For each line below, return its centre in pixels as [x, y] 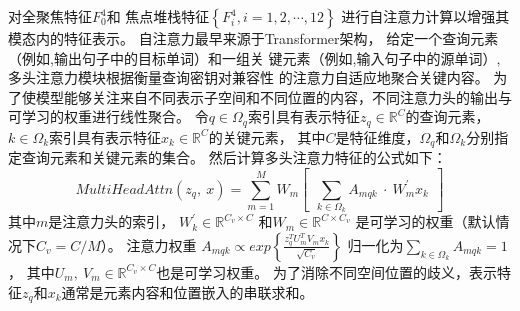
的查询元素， [447, 116]
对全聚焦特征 [50, 16]
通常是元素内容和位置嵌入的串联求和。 [187, 291]
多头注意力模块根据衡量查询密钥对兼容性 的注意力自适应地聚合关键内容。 [248, 77]
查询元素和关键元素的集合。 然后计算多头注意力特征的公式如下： [234, 157]
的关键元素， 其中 [267, 136]
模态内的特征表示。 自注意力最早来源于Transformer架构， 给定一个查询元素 [253, 38]
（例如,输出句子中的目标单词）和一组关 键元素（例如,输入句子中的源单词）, [254, 57]
